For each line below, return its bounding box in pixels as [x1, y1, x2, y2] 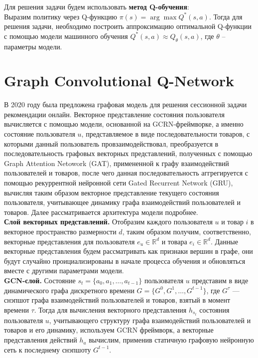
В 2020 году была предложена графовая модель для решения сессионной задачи [4, 99, 247, 110]
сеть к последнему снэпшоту [4, 344, 91, 355]
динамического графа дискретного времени [4, 285, 134, 295]
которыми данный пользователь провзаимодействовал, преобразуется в [4, 138, 219, 149]
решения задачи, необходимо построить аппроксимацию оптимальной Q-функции [4, 21, 252, 31]
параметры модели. [4, 41, 62, 51]
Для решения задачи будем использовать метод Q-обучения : [4, 1, 189, 11]
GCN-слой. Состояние [4, 275, 76, 285]
